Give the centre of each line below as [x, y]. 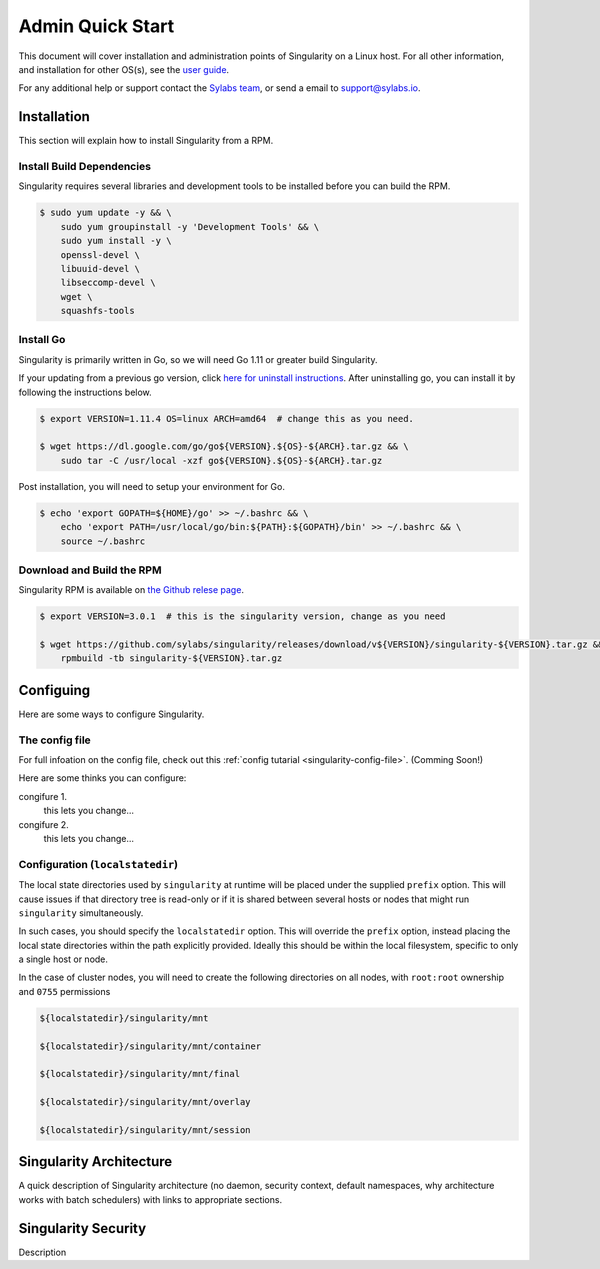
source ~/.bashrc [103, 541]
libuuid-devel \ [100, 268]
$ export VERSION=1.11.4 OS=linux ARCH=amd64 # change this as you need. [227, 418]
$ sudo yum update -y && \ [105, 213]
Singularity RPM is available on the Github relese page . [131, 590]
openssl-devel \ [100, 254]
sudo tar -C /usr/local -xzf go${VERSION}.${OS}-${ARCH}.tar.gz [221, 460]
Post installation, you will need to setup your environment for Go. [151, 486]
